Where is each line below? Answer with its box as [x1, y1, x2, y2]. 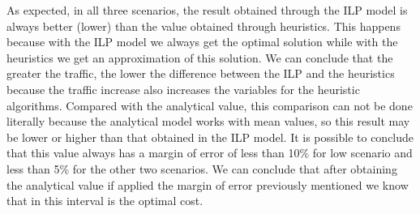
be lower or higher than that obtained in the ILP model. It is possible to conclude [6, 128, 414, 145]
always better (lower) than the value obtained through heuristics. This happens [6, 17, 401, 34]
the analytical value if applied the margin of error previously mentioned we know [6, 176, 409, 193]
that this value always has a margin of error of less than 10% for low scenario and [6, 144, 413, 161]
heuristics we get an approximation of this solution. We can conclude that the [6, 49, 393, 66]
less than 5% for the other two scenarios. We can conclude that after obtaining [6, 160, 397, 177]
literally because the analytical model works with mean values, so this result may [6, 113, 410, 130]
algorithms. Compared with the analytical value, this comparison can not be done [6, 96, 413, 113]
